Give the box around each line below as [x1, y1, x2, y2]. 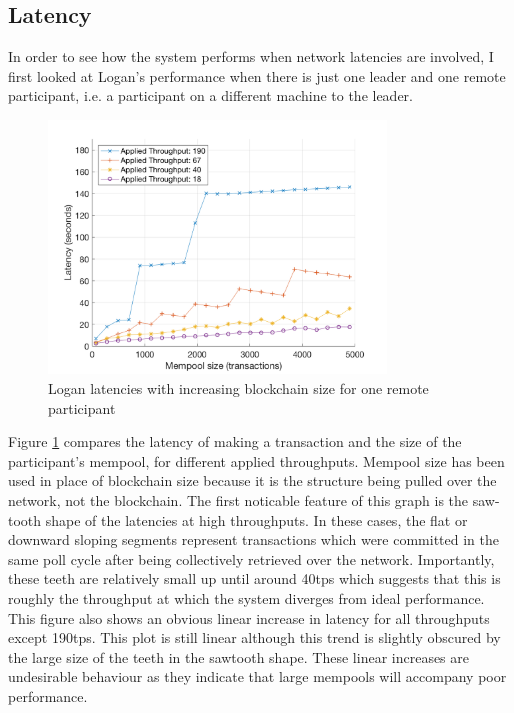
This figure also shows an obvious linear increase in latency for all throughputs [8, 607, 490, 628]
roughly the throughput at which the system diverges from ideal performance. [8, 587, 485, 608]
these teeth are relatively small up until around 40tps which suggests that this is [8, 568, 501, 589]
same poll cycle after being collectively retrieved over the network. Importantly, [8, 548, 495, 569]
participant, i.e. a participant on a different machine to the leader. [8, 85, 414, 106]
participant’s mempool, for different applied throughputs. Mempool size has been [8, 450, 505, 471]
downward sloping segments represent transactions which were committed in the [8, 529, 499, 550]
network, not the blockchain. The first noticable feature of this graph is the [8, 489, 469, 510]
